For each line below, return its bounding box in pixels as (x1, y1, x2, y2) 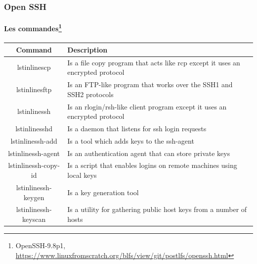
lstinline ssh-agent (8, 148, 60, 158)
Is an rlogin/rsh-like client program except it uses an (67, 101, 227, 111)
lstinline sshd (15, 123, 53, 133)
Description (67, 44, 108, 54)
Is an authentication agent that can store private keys (67, 148, 230, 158)
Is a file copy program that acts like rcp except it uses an (67, 57, 240, 67)
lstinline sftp (16, 84, 52, 94)
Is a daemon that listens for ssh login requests (67, 123, 207, 133)
